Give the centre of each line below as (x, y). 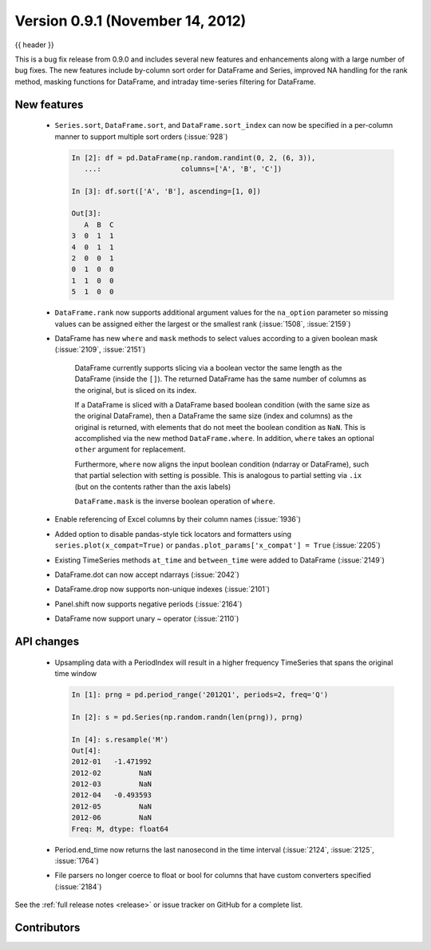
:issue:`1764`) (77, 861)
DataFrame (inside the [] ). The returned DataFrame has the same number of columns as (221, 379)
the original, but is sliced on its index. (136, 390)
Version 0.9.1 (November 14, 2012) (130, 21)
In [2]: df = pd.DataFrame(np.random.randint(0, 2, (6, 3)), (194, 157)
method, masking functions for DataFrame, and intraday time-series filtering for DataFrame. (165, 81)
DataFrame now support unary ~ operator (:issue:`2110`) (147, 618)
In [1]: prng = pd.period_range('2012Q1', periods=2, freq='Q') (200, 694)
